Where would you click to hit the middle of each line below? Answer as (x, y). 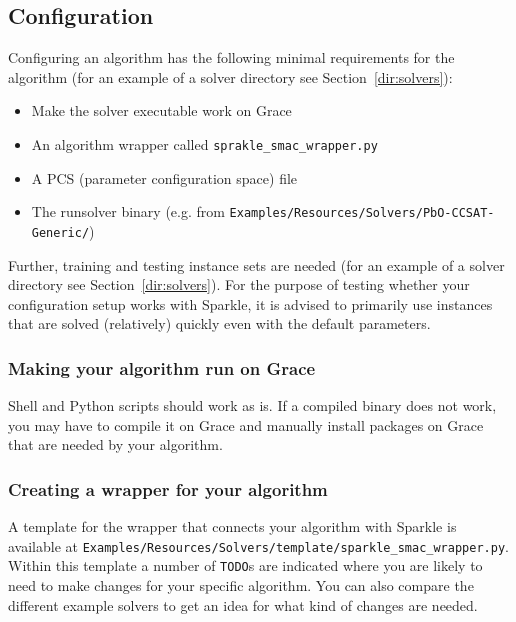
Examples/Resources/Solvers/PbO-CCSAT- (362, 213)
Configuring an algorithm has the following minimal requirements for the (231, 57)
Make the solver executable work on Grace (161, 110)
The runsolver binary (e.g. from (128, 211)
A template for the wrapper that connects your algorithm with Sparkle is (232, 526)
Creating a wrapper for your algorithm (168, 488)
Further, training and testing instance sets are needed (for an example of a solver (256, 264)
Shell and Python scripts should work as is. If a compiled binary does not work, (252, 405)
